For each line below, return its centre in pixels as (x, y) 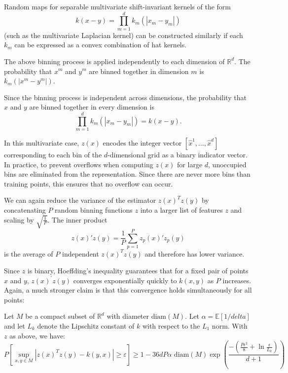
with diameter (128, 316)
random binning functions (94, 209)
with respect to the (171, 326)
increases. (237, 280)
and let (15, 326)
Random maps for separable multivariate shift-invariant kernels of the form (118, 6)
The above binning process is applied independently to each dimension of (114, 61)
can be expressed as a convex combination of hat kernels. (101, 45)
